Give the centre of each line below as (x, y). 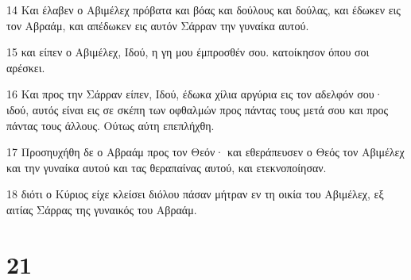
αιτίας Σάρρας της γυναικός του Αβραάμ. (102, 209)
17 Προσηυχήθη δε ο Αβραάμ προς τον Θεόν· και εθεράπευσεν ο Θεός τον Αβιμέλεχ (205, 152)
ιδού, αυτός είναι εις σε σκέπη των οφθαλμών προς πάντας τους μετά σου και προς (197, 109)
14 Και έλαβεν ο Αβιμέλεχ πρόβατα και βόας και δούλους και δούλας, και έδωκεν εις (204, 10)
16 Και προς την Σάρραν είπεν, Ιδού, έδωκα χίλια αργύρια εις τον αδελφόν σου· (195, 94)
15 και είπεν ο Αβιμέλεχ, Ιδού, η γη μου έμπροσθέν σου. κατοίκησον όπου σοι (188, 52)
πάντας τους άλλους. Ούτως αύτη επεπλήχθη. (111, 125)
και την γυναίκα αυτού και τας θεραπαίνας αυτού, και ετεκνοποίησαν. (167, 167)
